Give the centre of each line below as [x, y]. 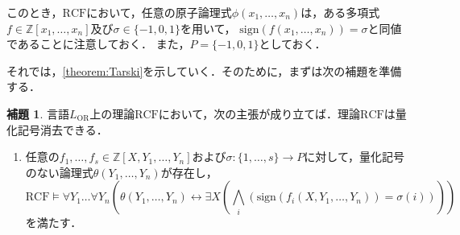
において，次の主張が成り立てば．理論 [259, 113]
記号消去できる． [62, 129]
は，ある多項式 [340, 12]
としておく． [292, 44]
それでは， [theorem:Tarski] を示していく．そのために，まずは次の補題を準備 [204, 70]
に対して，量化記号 [354, 157]
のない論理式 [59, 172]
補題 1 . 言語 [38, 113]
